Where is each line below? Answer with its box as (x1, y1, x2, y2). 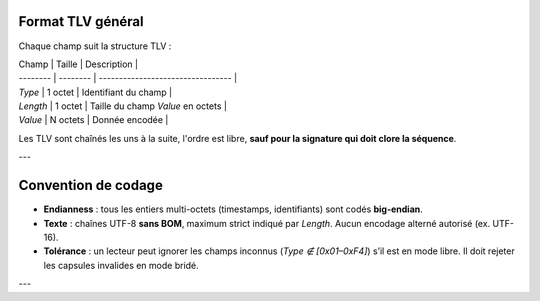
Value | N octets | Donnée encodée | (18, 114, 169, 126)
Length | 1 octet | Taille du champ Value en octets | (18, 100, 227, 112)
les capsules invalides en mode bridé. (43, 259, 199, 271)
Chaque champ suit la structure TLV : (18, 40, 172, 52)
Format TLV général (18, 13, 144, 30)
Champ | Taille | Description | (18, 58, 139, 70)
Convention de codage (18, 177, 164, 194)
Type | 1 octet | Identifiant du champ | (18, 86, 173, 98)
